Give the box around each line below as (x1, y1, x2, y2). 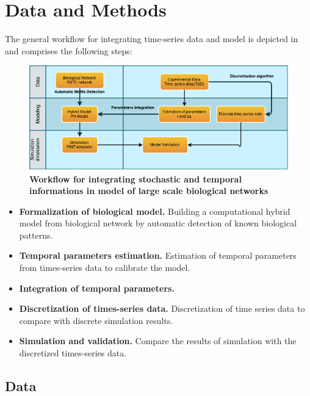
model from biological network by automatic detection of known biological (19, 217, 297, 229)
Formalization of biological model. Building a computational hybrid (19, 204, 290, 217)
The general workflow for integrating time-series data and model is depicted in (5, 32, 298, 45)
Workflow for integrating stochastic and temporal (29, 172, 242, 185)
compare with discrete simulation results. (19, 314, 173, 326)
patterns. (19, 228, 53, 241)
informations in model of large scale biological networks (29, 184, 269, 197)
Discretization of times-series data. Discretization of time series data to (19, 302, 305, 315)
